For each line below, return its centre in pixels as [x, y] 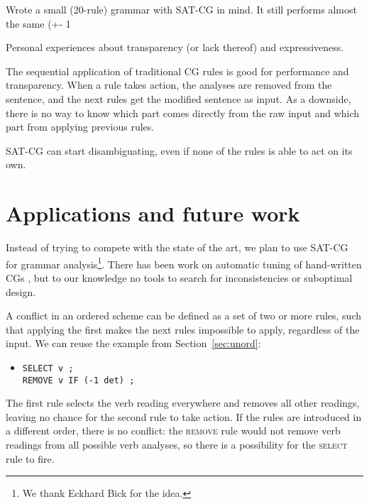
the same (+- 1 [38, 23]
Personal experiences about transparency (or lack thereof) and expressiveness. [175, 47]
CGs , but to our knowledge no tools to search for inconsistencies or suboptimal [179, 277]
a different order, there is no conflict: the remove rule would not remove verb [173, 431]
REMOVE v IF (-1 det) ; [78, 380]
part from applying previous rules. [80, 127]
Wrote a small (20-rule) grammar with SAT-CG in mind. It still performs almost [181, 9]
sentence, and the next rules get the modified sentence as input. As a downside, [178, 98]
